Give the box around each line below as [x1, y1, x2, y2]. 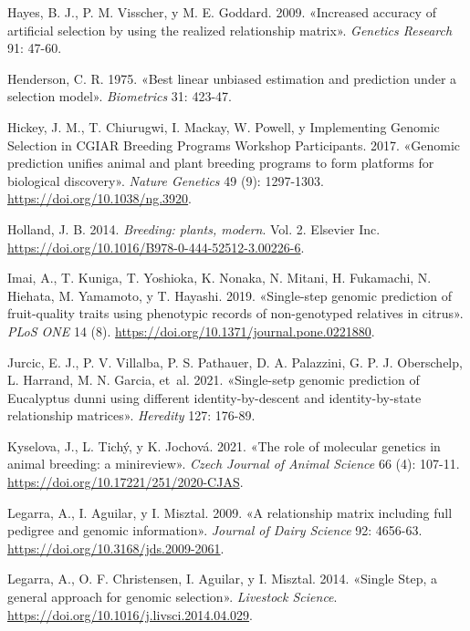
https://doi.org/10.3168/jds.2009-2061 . [7, 538, 225, 557]
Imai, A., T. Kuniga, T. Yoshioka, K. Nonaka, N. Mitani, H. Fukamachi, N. [7, 268, 432, 287]
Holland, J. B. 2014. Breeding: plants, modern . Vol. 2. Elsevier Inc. [7, 219, 381, 238]
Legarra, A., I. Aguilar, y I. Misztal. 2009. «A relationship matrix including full [7, 502, 453, 522]
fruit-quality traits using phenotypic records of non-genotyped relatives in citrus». [7, 304, 464, 323]
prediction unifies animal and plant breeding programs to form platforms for [7, 153, 434, 172]
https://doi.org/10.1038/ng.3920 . [7, 189, 193, 208]
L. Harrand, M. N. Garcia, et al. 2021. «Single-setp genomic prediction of [7, 370, 420, 389]
